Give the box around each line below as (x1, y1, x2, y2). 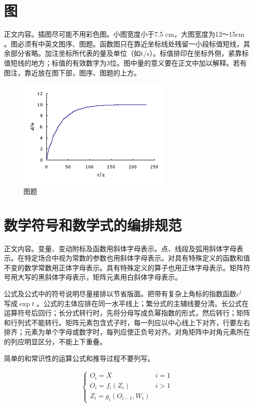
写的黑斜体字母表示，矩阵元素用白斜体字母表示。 (24, 272, 182, 282)
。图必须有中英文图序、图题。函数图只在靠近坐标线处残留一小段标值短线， (4, 38, 243, 48)
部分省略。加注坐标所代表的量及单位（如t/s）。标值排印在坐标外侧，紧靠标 (10, 48, 249, 58)
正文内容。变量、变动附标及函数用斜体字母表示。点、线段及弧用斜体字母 (4, 243, 236, 253)
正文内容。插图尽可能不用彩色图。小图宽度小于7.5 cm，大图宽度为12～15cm (4, 29, 245, 39)
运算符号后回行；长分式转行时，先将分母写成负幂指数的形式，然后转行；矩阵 (4, 308, 250, 318)
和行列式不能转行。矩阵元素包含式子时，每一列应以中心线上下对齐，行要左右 (4, 317, 250, 327)
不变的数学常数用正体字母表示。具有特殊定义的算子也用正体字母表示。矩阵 (4, 262, 243, 272)
